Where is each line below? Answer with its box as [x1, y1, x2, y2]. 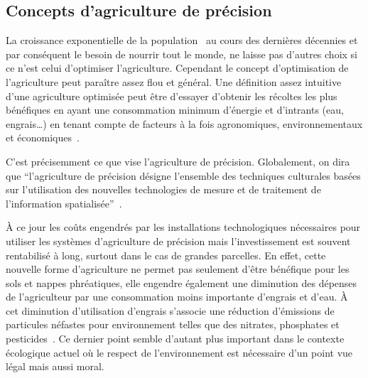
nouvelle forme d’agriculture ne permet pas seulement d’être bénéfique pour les [6, 261, 350, 276]
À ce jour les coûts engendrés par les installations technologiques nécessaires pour [6, 220, 361, 234]
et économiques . [6, 130, 80, 145]
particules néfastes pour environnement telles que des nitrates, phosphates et [6, 317, 340, 332]
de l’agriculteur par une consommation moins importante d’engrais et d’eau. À [6, 289, 348, 304]
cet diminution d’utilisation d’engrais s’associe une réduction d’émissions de [6, 303, 335, 318]
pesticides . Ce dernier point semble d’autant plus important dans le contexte [6, 331, 345, 346]
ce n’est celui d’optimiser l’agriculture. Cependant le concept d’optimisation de [6, 60, 349, 75]
